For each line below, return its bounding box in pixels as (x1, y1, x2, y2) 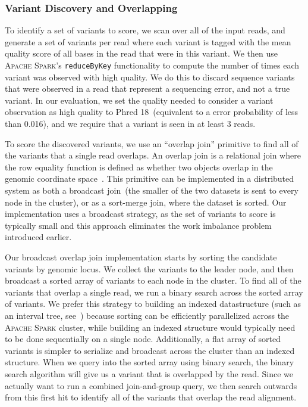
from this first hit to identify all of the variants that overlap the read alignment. (5, 391, 297, 403)
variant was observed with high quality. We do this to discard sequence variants (5, 70, 295, 83)
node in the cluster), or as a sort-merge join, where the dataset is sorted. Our (5, 195, 287, 208)
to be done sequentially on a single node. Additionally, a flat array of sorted (5, 333, 281, 345)
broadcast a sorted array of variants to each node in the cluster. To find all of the (5, 274, 301, 287)
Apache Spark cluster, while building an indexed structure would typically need (5, 321, 296, 333)
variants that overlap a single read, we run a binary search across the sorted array (5, 285, 303, 298)
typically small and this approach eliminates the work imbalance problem (5, 219, 272, 231)
